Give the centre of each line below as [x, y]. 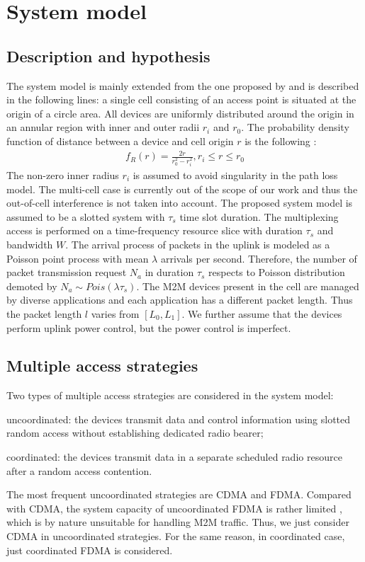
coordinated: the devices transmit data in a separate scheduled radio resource [174, 457]
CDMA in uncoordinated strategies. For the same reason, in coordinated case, [176, 536]
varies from [115, 313]
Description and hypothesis [108, 56]
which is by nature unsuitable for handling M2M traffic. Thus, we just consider [178, 522]
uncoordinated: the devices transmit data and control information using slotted [179, 419]
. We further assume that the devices [262, 313]
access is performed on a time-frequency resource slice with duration [155, 230]
